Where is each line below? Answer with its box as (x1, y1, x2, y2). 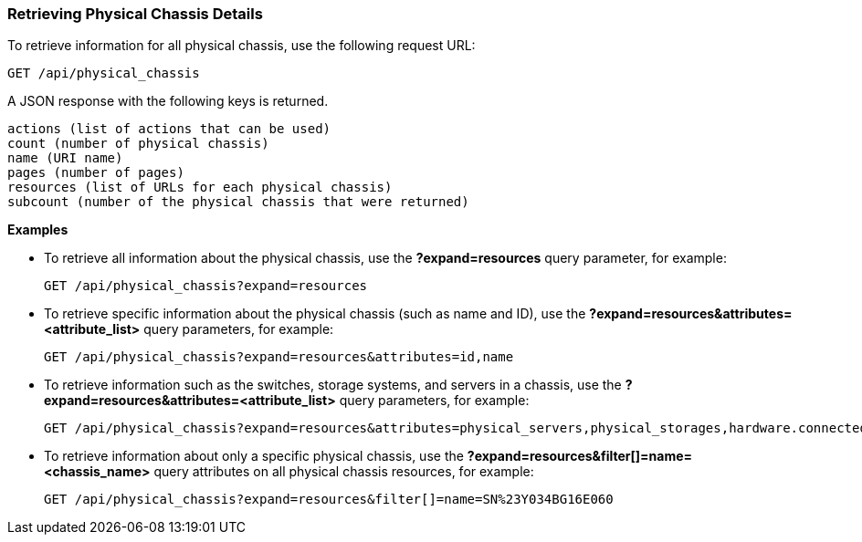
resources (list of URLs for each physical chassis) (7, 180, 393, 195)
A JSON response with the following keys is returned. (7, 93, 329, 109)
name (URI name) (7, 151, 123, 166)
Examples (7, 222, 68, 238)
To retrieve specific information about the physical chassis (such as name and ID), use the (44, 306, 586, 322)
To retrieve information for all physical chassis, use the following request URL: (7, 37, 476, 54)
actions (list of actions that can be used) (7, 121, 331, 137)
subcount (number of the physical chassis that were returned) (7, 194, 469, 210)
